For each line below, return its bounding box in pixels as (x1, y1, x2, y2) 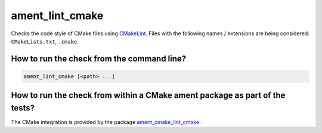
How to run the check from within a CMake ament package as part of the (11, 90, 286, 101)
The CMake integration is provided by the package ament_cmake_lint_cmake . (11, 119, 201, 126)
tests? (11, 103, 35, 113)
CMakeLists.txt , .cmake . (11, 38, 79, 45)
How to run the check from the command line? (11, 54, 187, 64)
